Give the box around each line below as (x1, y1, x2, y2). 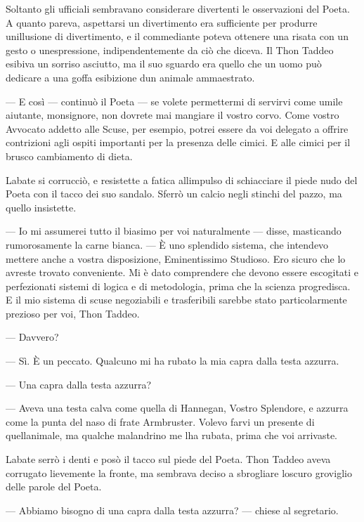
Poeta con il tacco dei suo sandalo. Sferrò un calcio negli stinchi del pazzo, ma (6, 186, 342, 201)
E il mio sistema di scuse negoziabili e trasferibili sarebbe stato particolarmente (6, 292, 347, 307)
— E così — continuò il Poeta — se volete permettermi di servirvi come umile (6, 93, 343, 108)
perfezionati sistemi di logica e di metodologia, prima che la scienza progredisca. (6, 278, 351, 293)
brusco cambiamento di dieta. (6, 148, 133, 163)
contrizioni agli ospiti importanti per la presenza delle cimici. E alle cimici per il (6, 135, 351, 150)
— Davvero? (6, 329, 59, 344)
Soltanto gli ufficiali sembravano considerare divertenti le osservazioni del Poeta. (6, 1, 350, 15)
